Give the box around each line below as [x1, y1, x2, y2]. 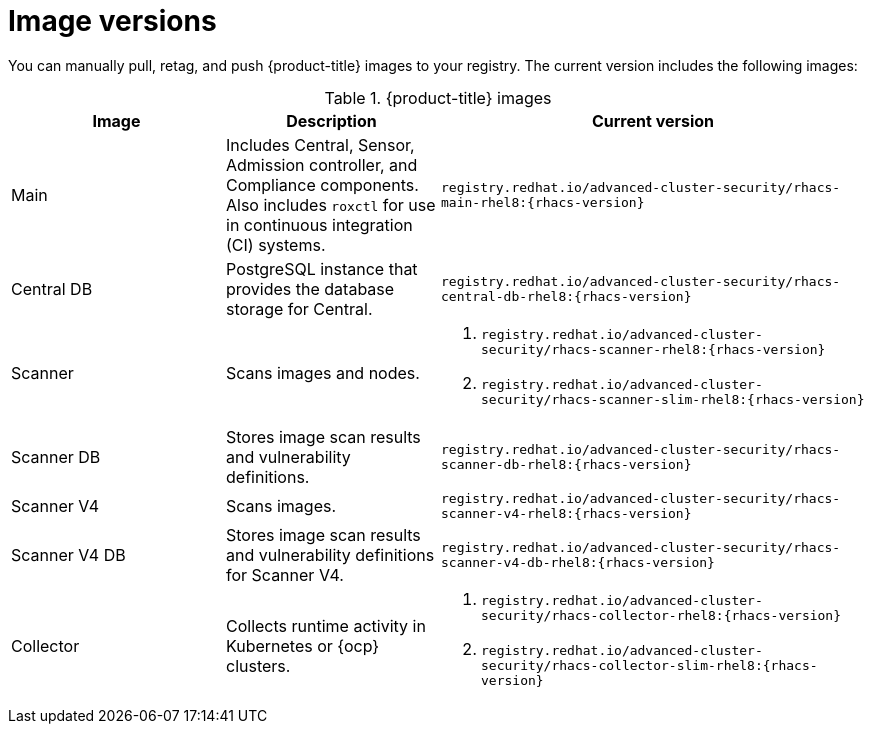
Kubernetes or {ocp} [226, 636, 380, 657]
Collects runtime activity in [226, 616, 426, 637]
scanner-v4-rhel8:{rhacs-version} [441, 505, 692, 521]
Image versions [8, 4, 217, 38]
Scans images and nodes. [226, 362, 420, 383]
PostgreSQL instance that [226, 258, 418, 279]
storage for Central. [226, 298, 373, 319]
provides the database [226, 278, 395, 299]
